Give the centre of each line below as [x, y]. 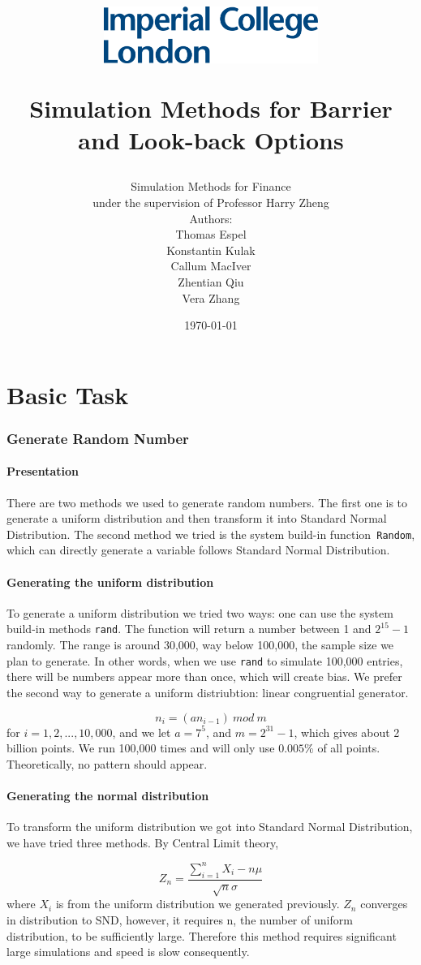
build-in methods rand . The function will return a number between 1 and [189, 629]
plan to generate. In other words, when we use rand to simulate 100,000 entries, [205, 660]
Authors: [211, 218]
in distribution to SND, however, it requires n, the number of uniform [180, 919]
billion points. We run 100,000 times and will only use [141, 748]
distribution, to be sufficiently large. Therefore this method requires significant [202, 935]
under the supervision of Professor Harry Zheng [211, 202]
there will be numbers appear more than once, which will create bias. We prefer [204, 676]
